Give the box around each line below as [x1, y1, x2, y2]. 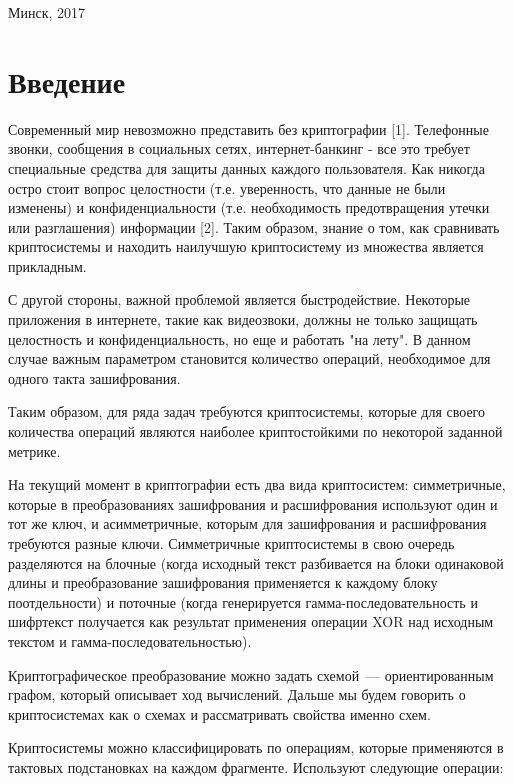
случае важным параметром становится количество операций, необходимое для [8, 348, 491, 369]
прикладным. [8, 255, 87, 276]
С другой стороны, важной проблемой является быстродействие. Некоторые [8, 289, 471, 310]
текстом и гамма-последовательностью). [8, 630, 252, 651]
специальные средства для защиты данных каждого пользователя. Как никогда [8, 157, 485, 178]
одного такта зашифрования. [8, 367, 181, 388]
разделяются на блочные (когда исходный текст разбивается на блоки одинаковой [8, 552, 504, 573]
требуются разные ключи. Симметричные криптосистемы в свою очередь [8, 533, 455, 553]
